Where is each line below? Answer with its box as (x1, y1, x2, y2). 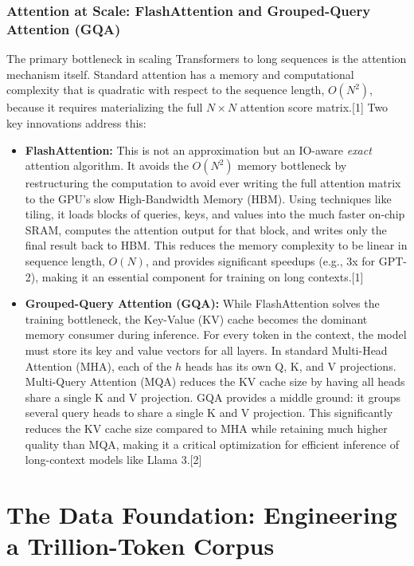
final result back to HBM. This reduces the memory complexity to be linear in (25, 237, 408, 254)
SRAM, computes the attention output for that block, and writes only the (25, 221, 387, 238)
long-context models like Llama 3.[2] (25, 451, 202, 468)
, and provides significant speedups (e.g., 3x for (145, 253, 376, 269)
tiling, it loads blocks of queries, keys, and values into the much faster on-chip (25, 206, 405, 222)
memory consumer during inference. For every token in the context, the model (25, 326, 407, 343)
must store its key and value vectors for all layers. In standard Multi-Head (25, 342, 388, 359)
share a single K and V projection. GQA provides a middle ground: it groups (25, 388, 400, 405)
